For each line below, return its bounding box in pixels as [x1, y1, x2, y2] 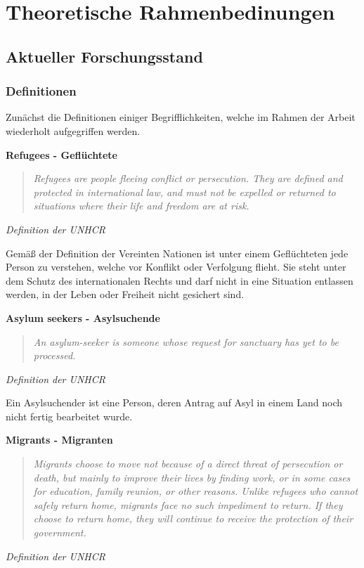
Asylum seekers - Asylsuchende [6, 310, 160, 325]
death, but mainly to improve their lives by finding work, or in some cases [33, 470, 351, 484]
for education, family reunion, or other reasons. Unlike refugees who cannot [33, 484, 358, 498]
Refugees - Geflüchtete [6, 147, 117, 162]
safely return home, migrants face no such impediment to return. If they [33, 497, 343, 512]
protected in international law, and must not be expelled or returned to [33, 184, 336, 199]
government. [33, 525, 86, 540]
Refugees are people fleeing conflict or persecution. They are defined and [33, 171, 343, 186]
